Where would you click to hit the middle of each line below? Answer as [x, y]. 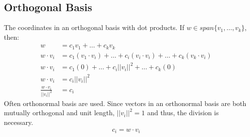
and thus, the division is [183, 113]
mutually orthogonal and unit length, [59, 113]
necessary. [19, 122]
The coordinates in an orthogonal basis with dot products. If [94, 27]
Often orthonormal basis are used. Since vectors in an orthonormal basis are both [125, 103]
